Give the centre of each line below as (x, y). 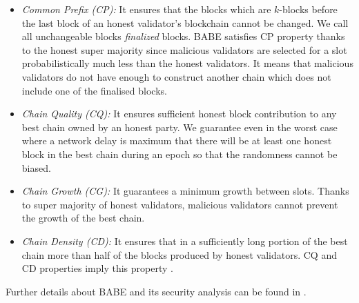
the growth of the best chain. (83, 218)
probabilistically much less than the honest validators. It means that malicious (187, 63)
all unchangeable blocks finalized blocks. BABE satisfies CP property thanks (183, 36)
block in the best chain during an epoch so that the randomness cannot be (179, 154)
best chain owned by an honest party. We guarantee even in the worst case (179, 127)
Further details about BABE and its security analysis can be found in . (156, 291)
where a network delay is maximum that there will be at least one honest (177, 140)
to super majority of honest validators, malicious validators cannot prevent (180, 204)
